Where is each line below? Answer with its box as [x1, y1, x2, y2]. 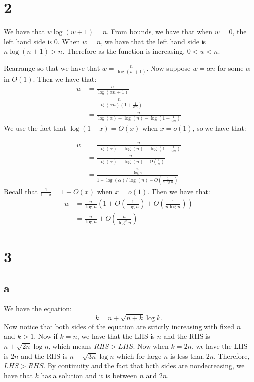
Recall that [4, 186, 38, 196]
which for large [116, 350, 162, 361]
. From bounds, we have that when [107, 26, 213, 37]
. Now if [34, 331, 58, 341]
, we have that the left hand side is [101, 36, 206, 46]
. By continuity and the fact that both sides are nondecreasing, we [43, 360, 245, 371]
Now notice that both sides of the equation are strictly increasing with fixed [4, 321, 235, 331]
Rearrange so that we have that [4, 62, 100, 73]
